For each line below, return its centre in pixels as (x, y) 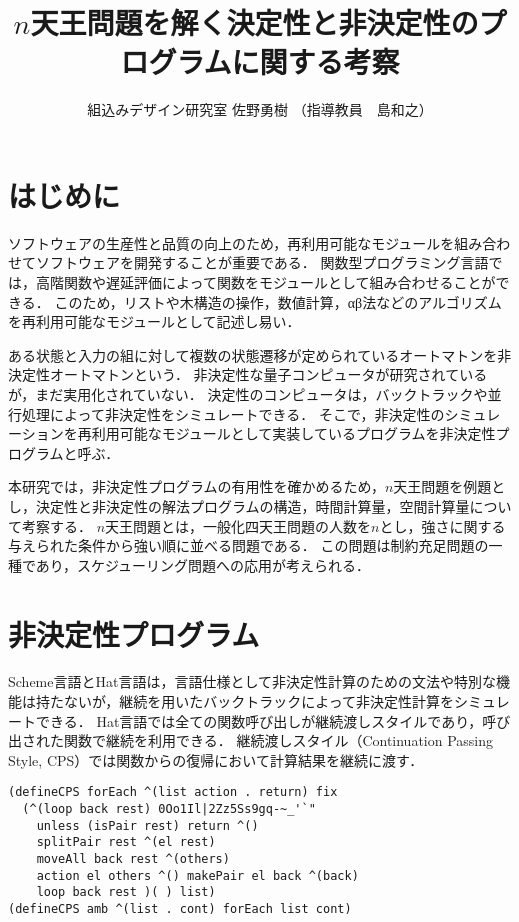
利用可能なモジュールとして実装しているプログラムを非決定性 (293, 433)
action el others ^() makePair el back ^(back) (197, 875)
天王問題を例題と (449, 486)
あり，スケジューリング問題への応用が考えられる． (202, 564)
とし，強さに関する (442, 525)
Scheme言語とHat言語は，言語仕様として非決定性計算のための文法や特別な (252, 681)
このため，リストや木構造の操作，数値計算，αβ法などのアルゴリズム (278, 301)
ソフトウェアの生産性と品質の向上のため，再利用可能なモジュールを (231, 242)
